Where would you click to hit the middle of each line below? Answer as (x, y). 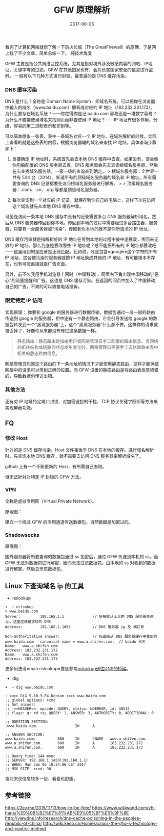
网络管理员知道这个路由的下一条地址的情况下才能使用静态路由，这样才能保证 (82, 364)
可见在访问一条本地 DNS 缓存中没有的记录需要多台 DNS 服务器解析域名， (79, 217)
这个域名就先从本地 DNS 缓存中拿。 (48, 206)
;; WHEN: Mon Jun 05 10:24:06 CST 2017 (46, 764)
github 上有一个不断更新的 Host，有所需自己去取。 (56, 466)
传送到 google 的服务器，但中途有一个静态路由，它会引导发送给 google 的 (79, 318)
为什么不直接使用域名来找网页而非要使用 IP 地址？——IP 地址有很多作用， (79, 120)
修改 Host (17, 438)
